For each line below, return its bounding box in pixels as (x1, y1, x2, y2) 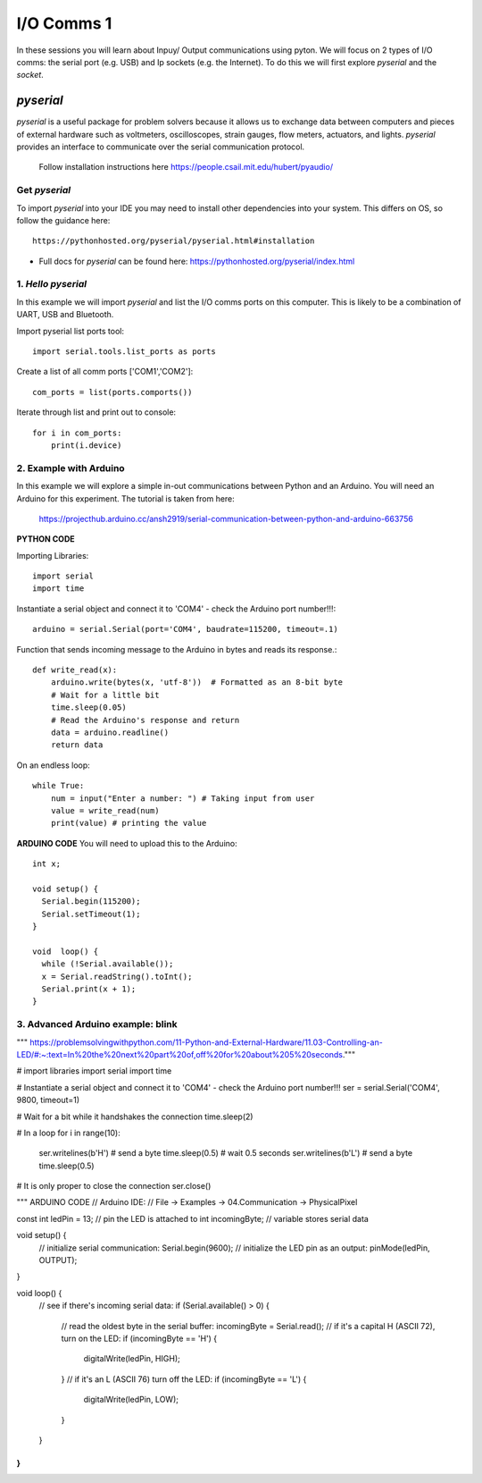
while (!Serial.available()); (41, 959, 174, 969)
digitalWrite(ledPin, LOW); (83, 1395, 179, 1405)
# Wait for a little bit (50, 689, 160, 700)
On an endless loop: (16, 760, 91, 771)
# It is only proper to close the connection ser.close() (16, 1181, 212, 1192)
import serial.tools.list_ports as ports (32, 347, 216, 357)
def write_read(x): (32, 665, 118, 675)
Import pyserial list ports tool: (16, 325, 125, 336)
